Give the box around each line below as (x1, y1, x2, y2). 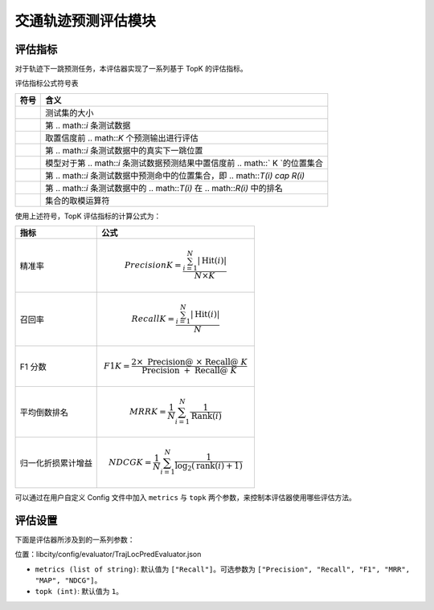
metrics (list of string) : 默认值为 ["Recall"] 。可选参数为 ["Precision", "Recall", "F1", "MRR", (35, 564, 410, 574)
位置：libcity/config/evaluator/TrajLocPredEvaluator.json (14, 550, 202, 559)
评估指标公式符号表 (14, 79, 79, 88)
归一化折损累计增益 (19, 458, 92, 469)
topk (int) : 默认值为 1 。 (35, 587, 124, 596)
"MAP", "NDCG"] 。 (35, 575, 102, 585)
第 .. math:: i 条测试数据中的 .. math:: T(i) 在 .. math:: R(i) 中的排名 (45, 182, 283, 193)
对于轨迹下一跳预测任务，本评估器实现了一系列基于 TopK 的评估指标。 (14, 64, 248, 74)
